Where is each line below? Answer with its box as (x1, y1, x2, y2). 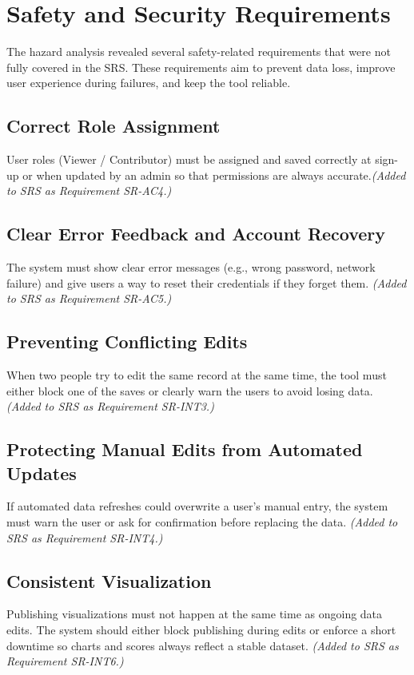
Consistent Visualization (6, 568, 212, 593)
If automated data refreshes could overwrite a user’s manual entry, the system (6, 498, 388, 514)
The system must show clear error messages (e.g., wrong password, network (6, 259, 376, 276)
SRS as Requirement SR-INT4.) (6, 529, 163, 546)
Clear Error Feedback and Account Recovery (6, 221, 386, 246)
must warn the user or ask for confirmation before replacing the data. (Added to (6, 514, 398, 530)
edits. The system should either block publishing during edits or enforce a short (6, 621, 396, 638)
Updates (6, 460, 77, 485)
